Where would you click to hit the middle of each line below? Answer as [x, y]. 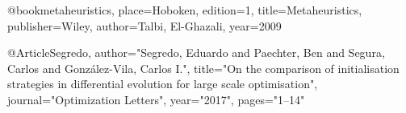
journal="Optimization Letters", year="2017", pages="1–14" [156, 99]
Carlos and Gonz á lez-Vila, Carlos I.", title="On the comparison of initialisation [203, 68]
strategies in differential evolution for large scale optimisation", [163, 84]
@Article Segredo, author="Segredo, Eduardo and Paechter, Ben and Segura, [196, 52]
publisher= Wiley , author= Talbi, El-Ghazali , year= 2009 [144, 25]
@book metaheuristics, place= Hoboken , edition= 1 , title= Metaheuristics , [185, 10]
